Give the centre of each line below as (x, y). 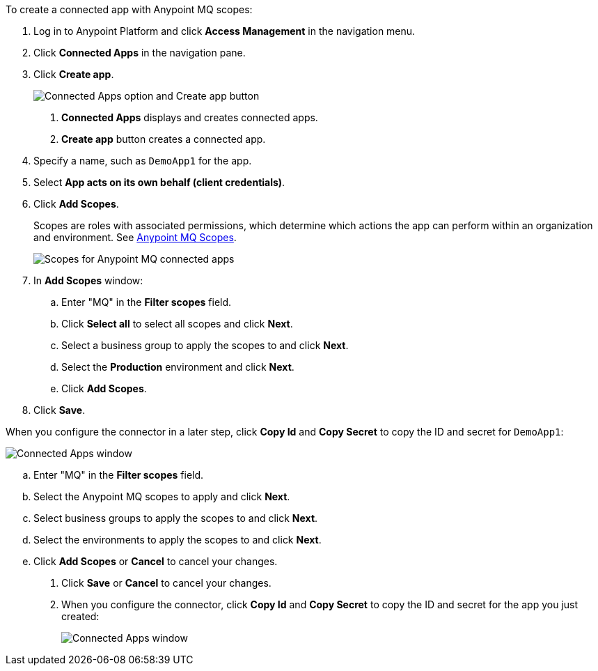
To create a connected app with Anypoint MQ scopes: (129, 9)
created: (80, 616)
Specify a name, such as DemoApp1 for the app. (143, 161)
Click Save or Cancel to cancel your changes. (166, 583)
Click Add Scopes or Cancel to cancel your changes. (156, 561)
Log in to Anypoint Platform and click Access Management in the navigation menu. (225, 31)
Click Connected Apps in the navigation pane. (140, 53)
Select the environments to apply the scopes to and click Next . (178, 540)
